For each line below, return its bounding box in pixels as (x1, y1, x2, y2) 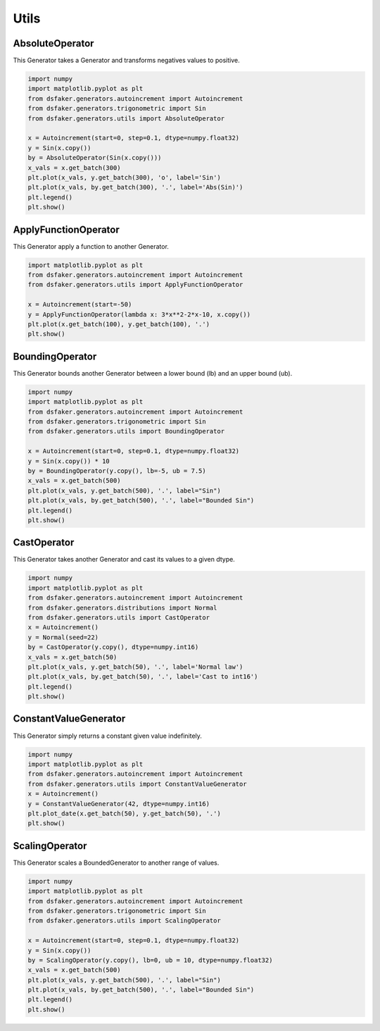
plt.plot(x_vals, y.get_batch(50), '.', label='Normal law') (27, 662, 243, 671)
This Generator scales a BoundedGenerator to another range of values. (13, 858, 220, 867)
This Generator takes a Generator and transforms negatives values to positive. (13, 56, 240, 65)
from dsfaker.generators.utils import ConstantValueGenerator (27, 779, 247, 788)
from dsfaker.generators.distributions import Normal (27, 603, 217, 612)
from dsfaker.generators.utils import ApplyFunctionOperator (27, 280, 243, 289)
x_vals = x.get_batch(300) (27, 163, 121, 172)
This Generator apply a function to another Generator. (13, 242, 169, 250)
